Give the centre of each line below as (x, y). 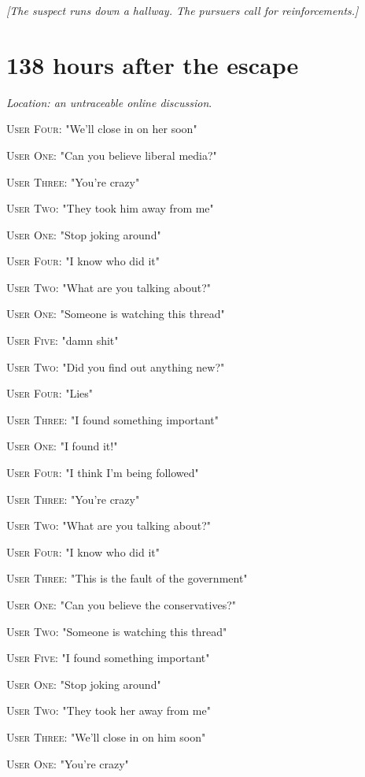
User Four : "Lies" (50, 393)
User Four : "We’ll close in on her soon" (102, 129)
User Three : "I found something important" (112, 419)
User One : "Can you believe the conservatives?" (122, 605)
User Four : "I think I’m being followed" (103, 473)
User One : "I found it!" (62, 446)
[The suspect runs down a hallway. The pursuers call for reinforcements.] (182, 10)
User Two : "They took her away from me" (109, 710)
